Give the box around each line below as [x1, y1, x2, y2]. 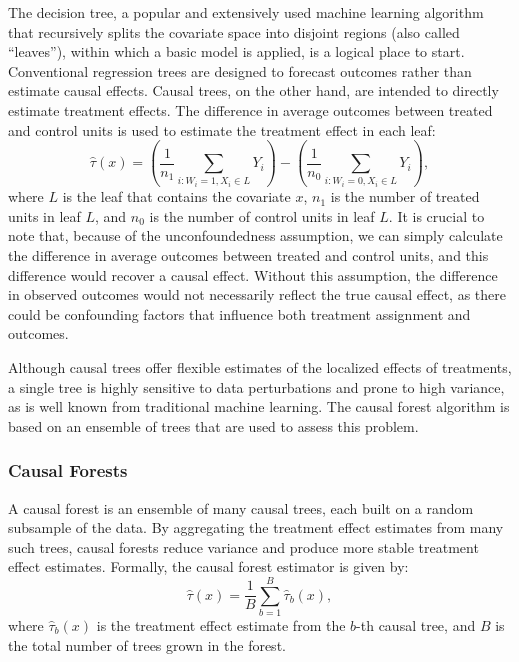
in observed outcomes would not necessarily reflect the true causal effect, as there [8, 284, 506, 305]
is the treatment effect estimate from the [96, 615, 346, 635]
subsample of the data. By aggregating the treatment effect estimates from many [8, 517, 504, 538]
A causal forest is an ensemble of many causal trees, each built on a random [8, 497, 474, 518]
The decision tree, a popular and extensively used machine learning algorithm [8, 2, 484, 22]
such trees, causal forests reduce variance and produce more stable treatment [8, 536, 479, 557]
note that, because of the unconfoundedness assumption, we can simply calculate [8, 225, 503, 246]
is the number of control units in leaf [149, 205, 375, 226]
